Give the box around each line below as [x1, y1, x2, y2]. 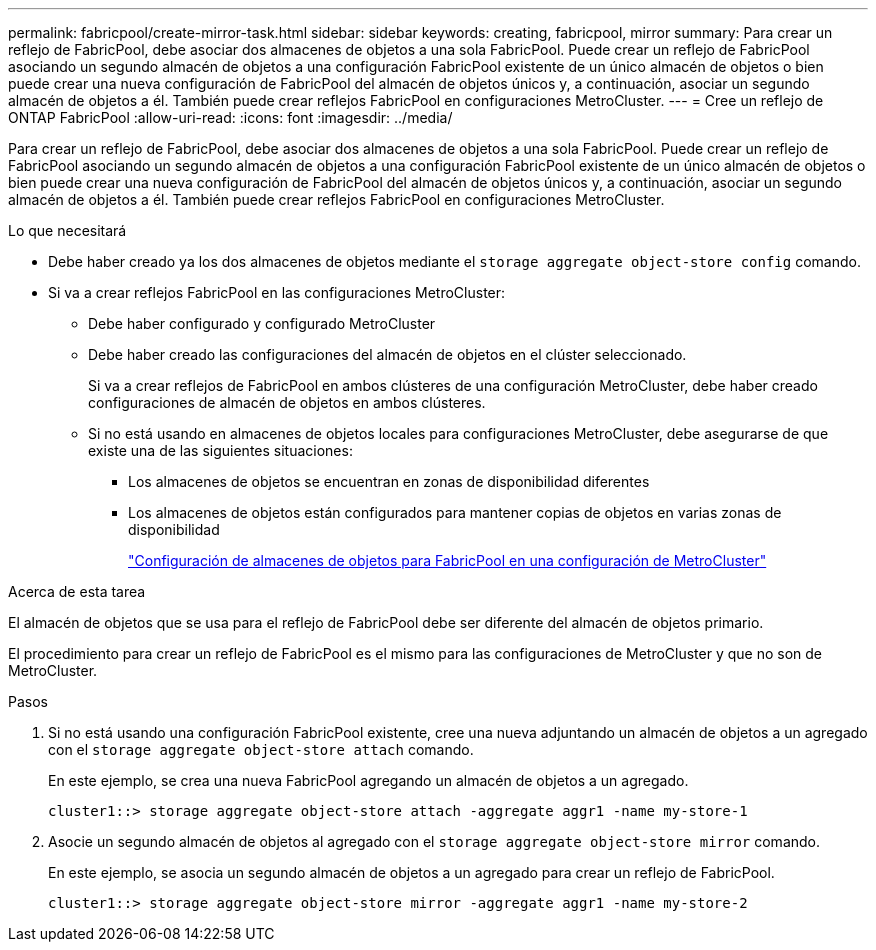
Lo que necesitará [8, 222, 127, 239]
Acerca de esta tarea [8, 583, 146, 600]
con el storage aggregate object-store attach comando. [48, 741, 474, 758]
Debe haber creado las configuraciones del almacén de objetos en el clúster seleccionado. [88, 346, 687, 363]
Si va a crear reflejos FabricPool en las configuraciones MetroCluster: [48, 284, 506, 301]
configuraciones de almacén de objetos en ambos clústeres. [88, 394, 486, 411]
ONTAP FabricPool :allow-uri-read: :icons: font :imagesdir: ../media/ [8, 109, 453, 126]
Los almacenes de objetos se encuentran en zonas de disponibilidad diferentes [128, 473, 650, 490]
